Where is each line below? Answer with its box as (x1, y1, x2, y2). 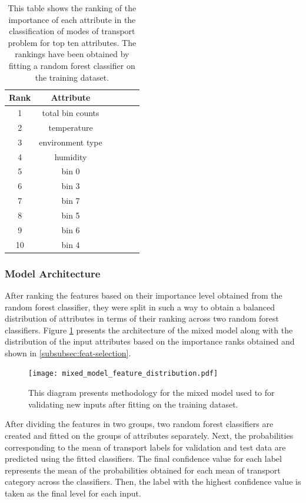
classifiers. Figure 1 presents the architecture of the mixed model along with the (5, 323, 293, 336)
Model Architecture (5, 266, 101, 280)
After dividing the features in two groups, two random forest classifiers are (5, 418, 274, 430)
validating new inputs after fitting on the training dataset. (28, 398, 238, 410)
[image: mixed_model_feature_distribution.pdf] (28, 369, 218, 378)
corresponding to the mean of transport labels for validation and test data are (5, 441, 286, 453)
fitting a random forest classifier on (9, 59, 135, 71)
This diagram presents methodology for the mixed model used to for (28, 386, 275, 399)
